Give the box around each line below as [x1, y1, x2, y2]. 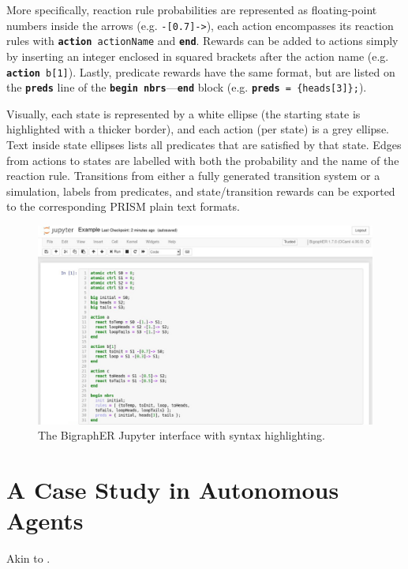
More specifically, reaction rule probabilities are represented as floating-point [6, 2, 377, 17]
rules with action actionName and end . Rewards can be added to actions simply [6, 32, 399, 49]
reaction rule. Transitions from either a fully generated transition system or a [6, 167, 380, 184]
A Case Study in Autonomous [6, 474, 339, 506]
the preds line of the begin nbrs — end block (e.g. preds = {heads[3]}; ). [6, 79, 367, 95]
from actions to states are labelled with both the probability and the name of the [6, 152, 399, 168]
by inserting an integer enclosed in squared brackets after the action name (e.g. [6, 47, 389, 64]
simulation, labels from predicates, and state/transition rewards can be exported [6, 182, 395, 199]
